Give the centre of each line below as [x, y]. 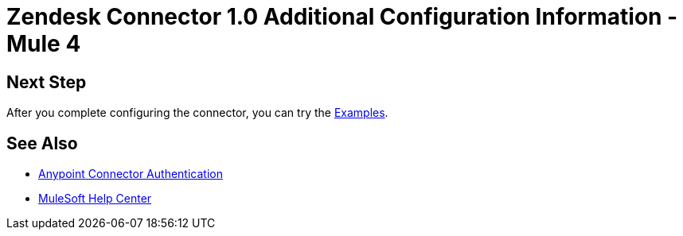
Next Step [47, 82]
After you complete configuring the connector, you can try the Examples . [197, 113]
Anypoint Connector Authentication [131, 174]
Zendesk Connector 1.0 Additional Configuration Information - [342, 17]
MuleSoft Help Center [95, 199]
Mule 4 [44, 44]
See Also [42, 143]
